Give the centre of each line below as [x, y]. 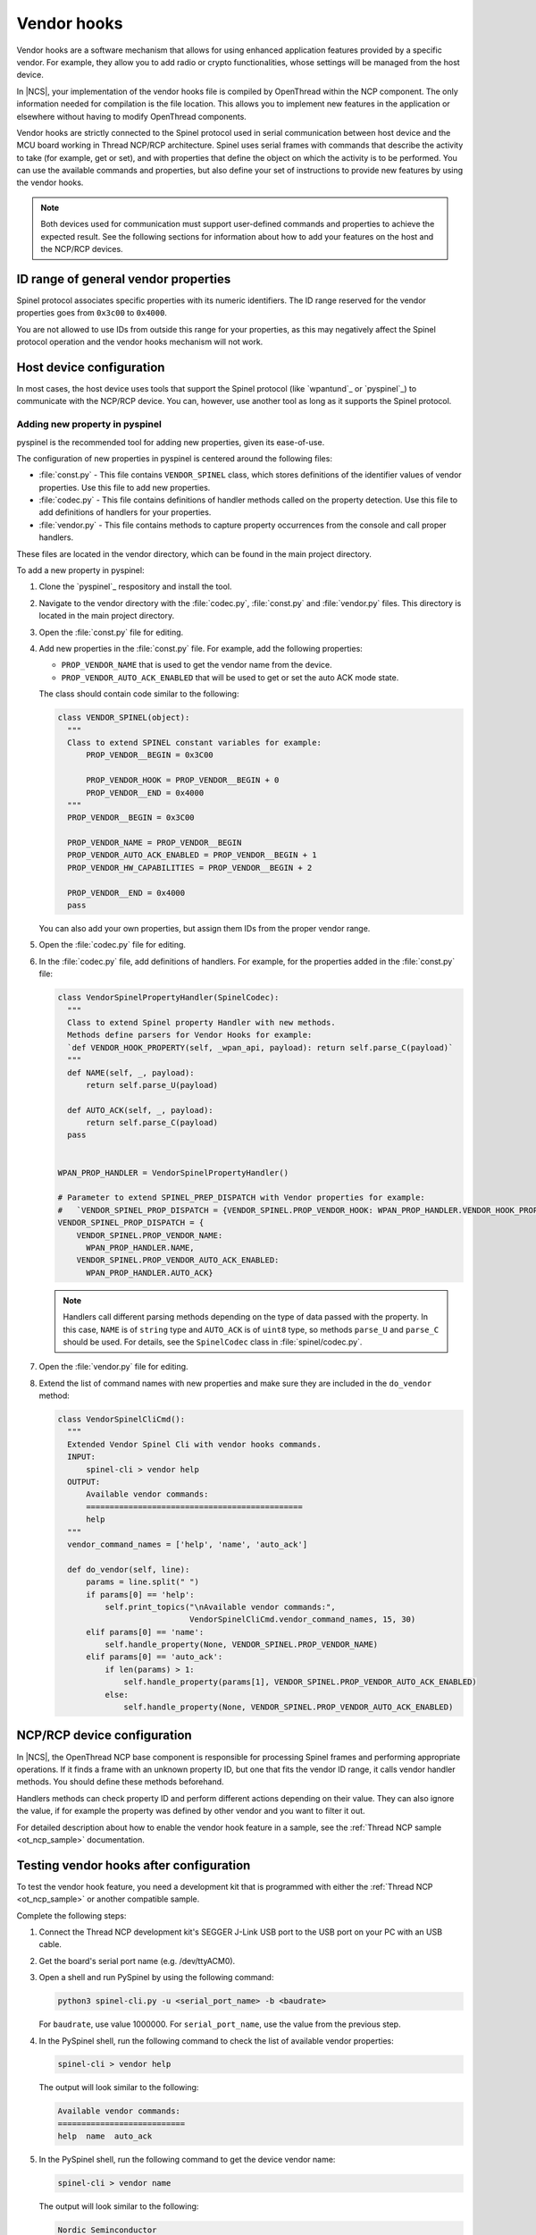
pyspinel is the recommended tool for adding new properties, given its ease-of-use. [171, 442]
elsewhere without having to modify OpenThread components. [132, 116]
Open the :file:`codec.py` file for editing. [113, 945]
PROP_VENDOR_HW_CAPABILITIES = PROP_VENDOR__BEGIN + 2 [190, 868]
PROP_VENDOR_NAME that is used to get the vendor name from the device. [197, 665]
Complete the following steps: [71, 1915]
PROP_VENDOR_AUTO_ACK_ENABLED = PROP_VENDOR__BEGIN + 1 [192, 855]
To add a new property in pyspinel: [80, 570]
